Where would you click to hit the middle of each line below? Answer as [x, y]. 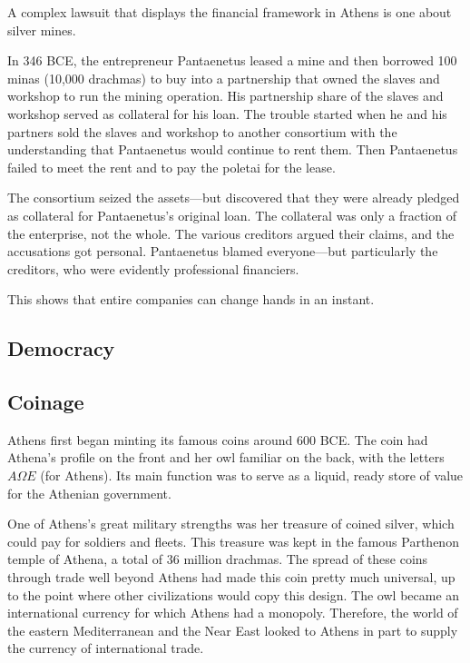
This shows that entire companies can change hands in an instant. [191, 299]
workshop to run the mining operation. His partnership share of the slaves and [225, 96]
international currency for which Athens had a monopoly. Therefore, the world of [233, 613]
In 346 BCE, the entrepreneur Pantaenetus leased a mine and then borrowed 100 [232, 60]
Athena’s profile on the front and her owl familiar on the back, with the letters [226, 457]
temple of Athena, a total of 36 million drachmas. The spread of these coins [218, 559]
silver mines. [42, 30]
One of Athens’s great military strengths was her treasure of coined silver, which [231, 524]
